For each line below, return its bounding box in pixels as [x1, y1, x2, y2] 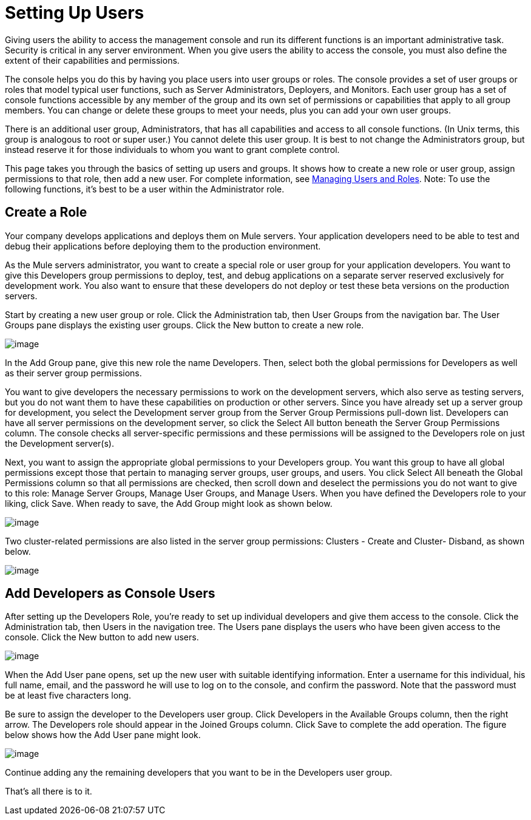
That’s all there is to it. [5, 786, 92, 797]
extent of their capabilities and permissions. [5, 55, 180, 66]
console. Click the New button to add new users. [5, 632, 199, 643]
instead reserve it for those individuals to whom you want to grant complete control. [5, 144, 340, 155]
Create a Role [5, 205, 87, 220]
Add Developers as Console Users [5, 586, 215, 601]
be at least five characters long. [5, 690, 131, 701]
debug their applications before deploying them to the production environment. [5, 240, 321, 251]
